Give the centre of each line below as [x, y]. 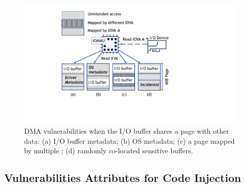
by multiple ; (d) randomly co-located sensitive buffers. [109, 151]
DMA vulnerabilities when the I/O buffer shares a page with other [127, 131]
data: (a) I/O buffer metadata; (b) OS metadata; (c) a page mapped [130, 140]
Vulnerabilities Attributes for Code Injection [123, 178]
